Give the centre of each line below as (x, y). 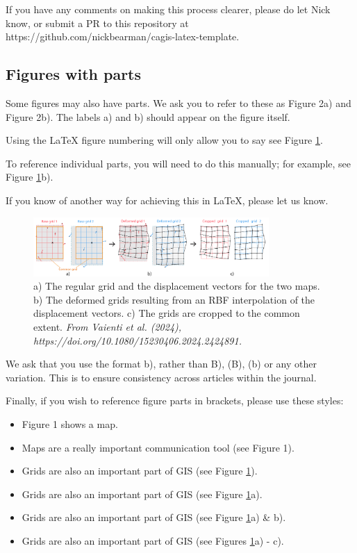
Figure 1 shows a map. (70, 424)
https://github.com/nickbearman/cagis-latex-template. (123, 36)
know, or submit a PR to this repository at (97, 23)
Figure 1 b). (30, 177)
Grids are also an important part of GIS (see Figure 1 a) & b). (154, 517)
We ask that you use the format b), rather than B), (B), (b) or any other (161, 364)
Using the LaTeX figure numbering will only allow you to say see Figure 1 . (164, 140)
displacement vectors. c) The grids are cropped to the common (167, 313)
